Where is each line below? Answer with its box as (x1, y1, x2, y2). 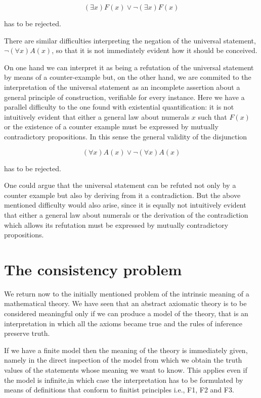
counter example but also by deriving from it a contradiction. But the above (4, 189, 241, 200)
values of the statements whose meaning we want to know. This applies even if (4, 364, 247, 375)
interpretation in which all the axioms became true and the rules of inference (4, 318, 242, 328)
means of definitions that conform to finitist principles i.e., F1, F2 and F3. (4, 384, 234, 395)
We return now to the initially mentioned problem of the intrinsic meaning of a (4, 288, 249, 298)
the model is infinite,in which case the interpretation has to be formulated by (4, 374, 243, 385)
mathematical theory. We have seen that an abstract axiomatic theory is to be (4, 298, 247, 309)
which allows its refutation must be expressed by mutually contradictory (4, 219, 229, 230)
